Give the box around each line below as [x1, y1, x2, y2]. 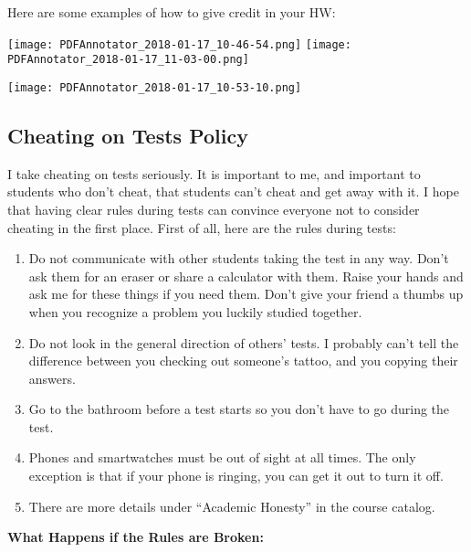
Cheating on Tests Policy [7, 121, 248, 149]
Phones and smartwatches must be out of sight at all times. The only [28, 448, 416, 467]
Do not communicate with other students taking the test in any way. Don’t [28, 249, 449, 268]
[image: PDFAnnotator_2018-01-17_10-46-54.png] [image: [7, 37, 351, 51]
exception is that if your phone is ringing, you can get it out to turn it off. [28, 466, 444, 485]
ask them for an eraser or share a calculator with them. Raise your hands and [28, 266, 464, 285]
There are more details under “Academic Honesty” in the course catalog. [28, 496, 435, 515]
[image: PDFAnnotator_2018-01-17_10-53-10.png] [7, 80, 302, 94]
